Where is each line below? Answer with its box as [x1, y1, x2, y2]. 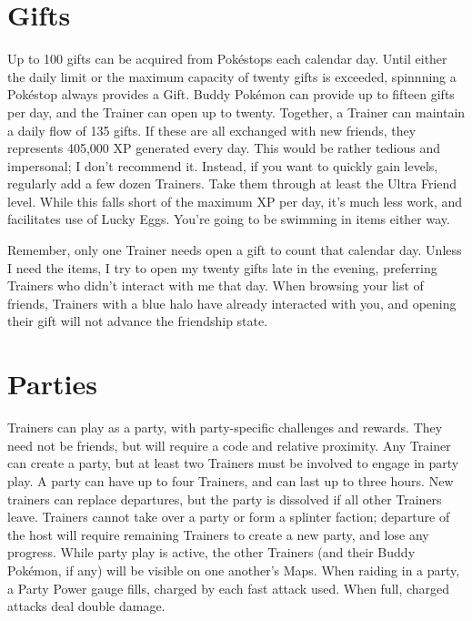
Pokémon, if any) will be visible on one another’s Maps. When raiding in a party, [7, 560, 460, 579]
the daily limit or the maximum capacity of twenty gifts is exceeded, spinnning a [7, 66, 457, 86]
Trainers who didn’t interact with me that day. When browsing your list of [7, 276, 424, 295]
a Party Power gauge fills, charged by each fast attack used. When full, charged [7, 578, 450, 597]
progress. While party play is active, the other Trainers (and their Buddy [7, 543, 416, 562]
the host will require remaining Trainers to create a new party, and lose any [7, 524, 429, 544]
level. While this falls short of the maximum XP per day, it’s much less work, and [7, 191, 463, 210]
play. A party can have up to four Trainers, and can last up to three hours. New [7, 471, 454, 490]
